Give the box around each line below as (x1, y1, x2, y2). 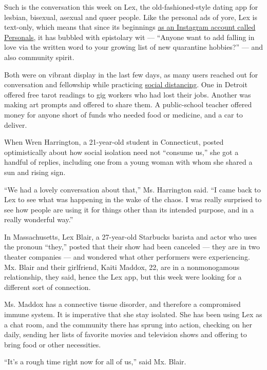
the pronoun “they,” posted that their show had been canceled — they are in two (4, 241, 260, 252)
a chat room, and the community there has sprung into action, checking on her (4, 319, 252, 329)
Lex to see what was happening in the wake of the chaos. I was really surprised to (4, 194, 262, 205)
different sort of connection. (4, 281, 91, 292)
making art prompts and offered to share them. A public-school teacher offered (4, 99, 252, 110)
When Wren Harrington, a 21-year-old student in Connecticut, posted (4, 137, 224, 147)
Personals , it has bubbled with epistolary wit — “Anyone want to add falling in (4, 31, 255, 42)
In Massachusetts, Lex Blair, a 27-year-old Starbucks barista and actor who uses (4, 231, 257, 242)
